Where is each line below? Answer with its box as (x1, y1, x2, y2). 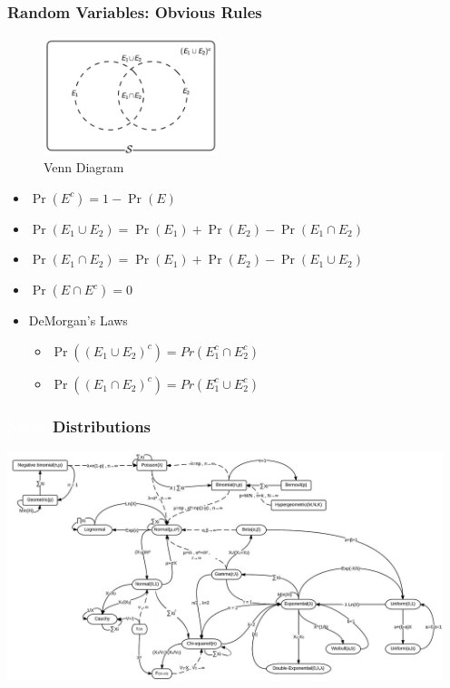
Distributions (52, 414, 152, 437)
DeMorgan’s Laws (28, 311, 128, 330)
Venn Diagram (44, 158, 124, 177)
